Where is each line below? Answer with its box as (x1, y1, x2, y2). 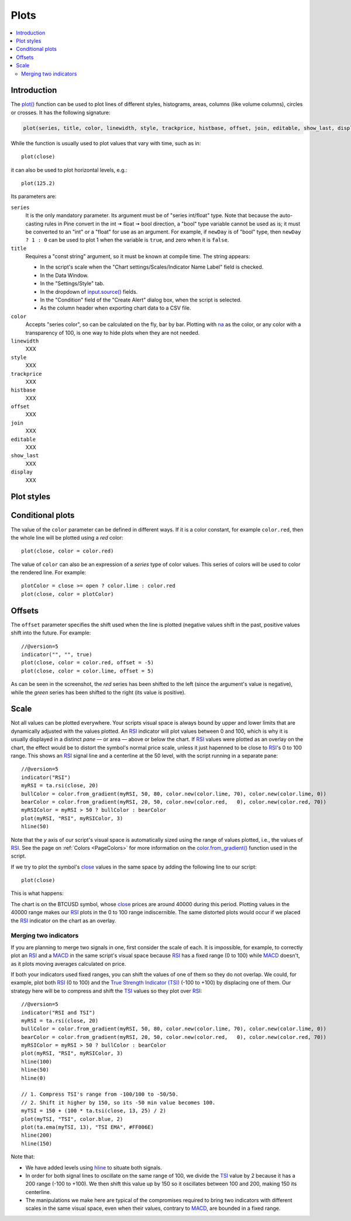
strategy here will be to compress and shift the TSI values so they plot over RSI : (11, 987, 202, 994)
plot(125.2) (21, 180, 56, 187)
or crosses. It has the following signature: (11, 109, 111, 116)
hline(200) (21, 1132, 53, 1138)
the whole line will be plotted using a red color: (11, 534, 123, 541)
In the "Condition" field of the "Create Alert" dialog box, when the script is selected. (40, 296, 242, 304)
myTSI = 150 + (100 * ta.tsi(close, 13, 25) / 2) (21, 1107, 167, 1114)
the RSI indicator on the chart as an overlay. (11, 917, 116, 924)
